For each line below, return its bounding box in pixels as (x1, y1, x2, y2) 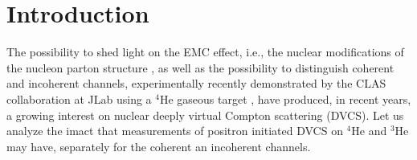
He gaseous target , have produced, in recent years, (159, 90, 411, 107)
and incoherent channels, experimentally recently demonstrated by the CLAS (6, 75, 386, 92)
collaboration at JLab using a (6, 90, 152, 107)
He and (351, 122, 387, 139)
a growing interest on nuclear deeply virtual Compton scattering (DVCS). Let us (6, 106, 404, 123)
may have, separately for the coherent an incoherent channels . (6, 137, 311, 154)
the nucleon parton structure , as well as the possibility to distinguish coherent (6, 59, 395, 76)
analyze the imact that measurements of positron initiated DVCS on (6, 122, 343, 139)
